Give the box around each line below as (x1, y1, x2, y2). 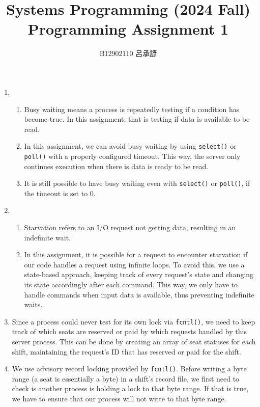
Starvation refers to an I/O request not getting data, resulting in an (24, 222, 236, 233)
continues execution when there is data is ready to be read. (24, 160, 209, 171)
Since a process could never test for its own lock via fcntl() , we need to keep (12, 316, 255, 327)
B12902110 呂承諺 (99, 48, 157, 59)
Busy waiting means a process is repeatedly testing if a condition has (24, 103, 240, 114)
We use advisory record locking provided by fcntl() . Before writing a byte (12, 363, 247, 374)
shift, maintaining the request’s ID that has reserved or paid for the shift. (12, 346, 241, 357)
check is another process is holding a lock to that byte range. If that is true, (12, 383, 249, 394)
